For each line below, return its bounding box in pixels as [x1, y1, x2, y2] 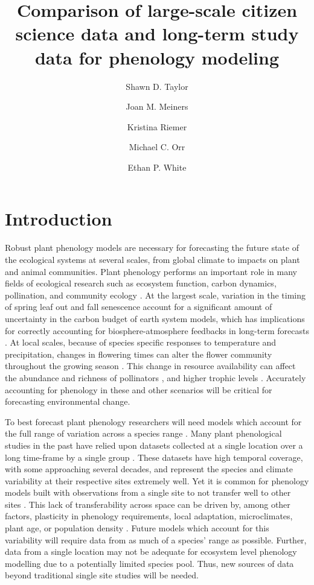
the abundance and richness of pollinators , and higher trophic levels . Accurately [5, 371, 306, 384]
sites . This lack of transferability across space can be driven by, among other [5, 498, 290, 510]
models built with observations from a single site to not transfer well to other [5, 486, 291, 499]
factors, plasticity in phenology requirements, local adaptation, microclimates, [5, 510, 293, 522]
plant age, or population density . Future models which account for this [5, 522, 269, 534]
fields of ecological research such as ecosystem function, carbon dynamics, [5, 277, 277, 289]
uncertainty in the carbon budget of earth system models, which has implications [5, 312, 305, 324]
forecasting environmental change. [5, 395, 130, 408]
